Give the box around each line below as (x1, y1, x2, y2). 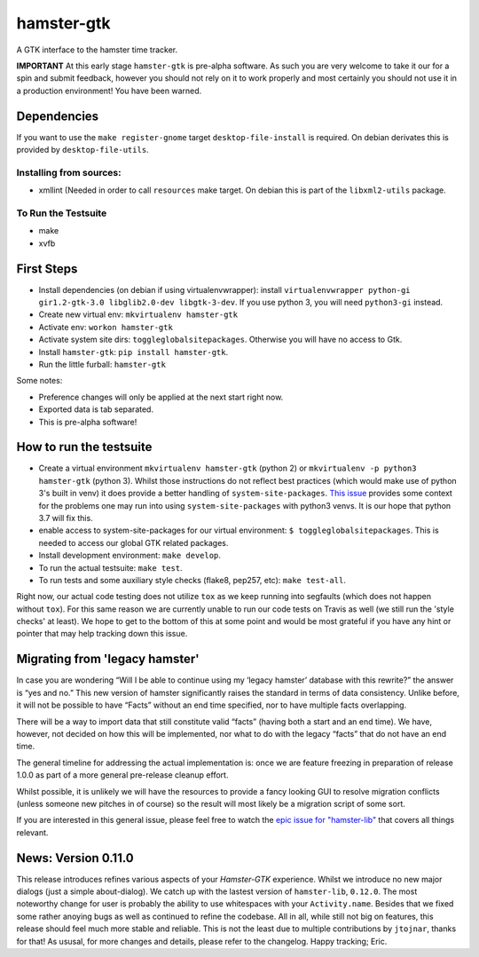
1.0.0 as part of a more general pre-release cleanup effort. (16, 770, 229, 780)
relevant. (16, 826, 49, 838)
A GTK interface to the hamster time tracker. (16, 44, 178, 55)
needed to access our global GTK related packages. (38, 537, 229, 548)
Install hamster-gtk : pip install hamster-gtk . (38, 346, 229, 357)
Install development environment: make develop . (38, 550, 222, 561)
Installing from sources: (16, 166, 122, 178)
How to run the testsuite (16, 439, 153, 455)
